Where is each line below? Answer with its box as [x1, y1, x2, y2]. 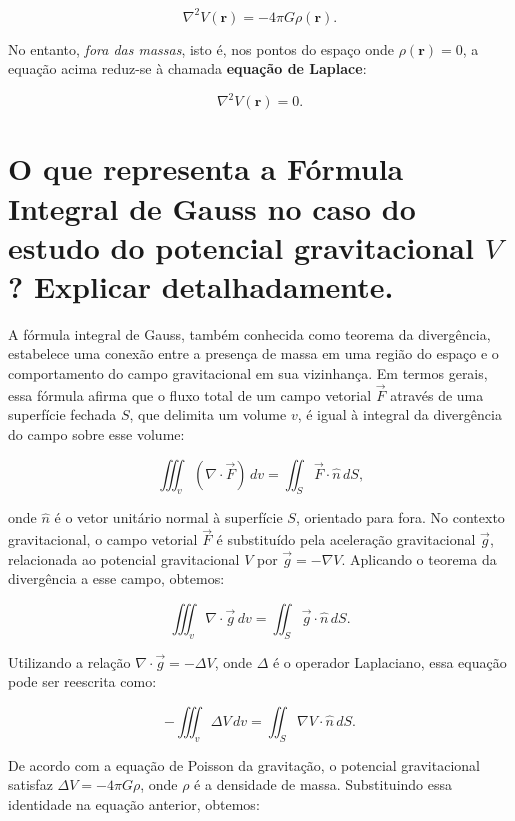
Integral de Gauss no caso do [8, 187, 416, 228]
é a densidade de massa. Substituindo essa [194, 774, 453, 795]
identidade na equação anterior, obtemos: [8, 794, 260, 815]
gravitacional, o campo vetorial [8, 529, 198, 550]
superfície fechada [8, 404, 117, 425]
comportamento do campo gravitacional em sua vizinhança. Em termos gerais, [8, 363, 488, 384]
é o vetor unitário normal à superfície [54, 507, 283, 528]
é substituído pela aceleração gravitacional [216, 529, 476, 550]
